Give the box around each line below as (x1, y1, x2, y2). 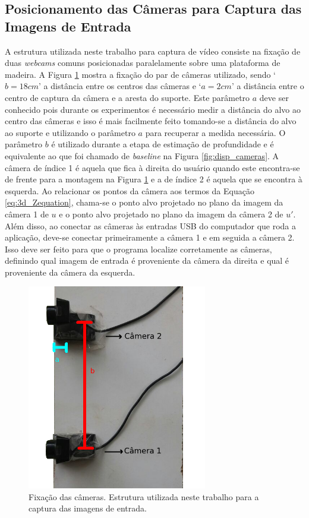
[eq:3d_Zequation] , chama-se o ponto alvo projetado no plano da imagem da (5, 196, 283, 209)
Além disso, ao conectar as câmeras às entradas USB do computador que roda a (5, 219, 297, 232)
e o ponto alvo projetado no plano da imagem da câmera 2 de (59, 207, 283, 220)
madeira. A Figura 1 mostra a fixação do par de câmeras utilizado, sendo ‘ (5, 68, 276, 80)
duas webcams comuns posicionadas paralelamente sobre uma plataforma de (5, 56, 280, 69)
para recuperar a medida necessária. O (145, 126, 286, 138)
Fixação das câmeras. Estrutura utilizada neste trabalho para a (29, 490, 259, 503)
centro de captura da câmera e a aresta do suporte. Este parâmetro (5, 91, 250, 103)
